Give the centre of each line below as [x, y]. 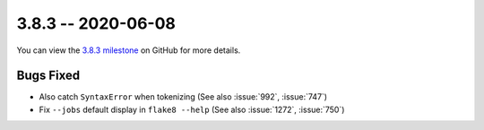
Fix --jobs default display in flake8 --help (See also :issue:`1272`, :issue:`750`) [192, 109]
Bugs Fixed [48, 76]
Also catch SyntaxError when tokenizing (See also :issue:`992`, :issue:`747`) [183, 97]
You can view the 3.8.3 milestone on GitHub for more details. [129, 50]
